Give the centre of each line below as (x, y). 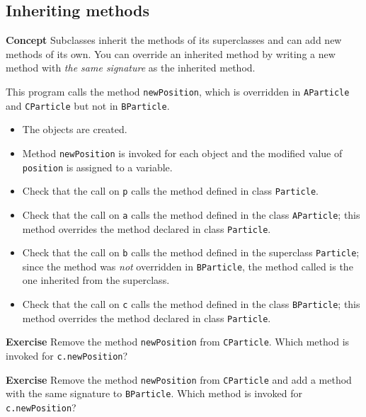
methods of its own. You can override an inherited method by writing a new (171, 53)
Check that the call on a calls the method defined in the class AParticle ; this (191, 214)
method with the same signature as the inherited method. (131, 68)
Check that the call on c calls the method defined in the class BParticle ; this (191, 304)
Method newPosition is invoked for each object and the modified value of (182, 153)
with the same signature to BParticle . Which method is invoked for (154, 393)
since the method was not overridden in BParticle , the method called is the (188, 266)
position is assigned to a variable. (97, 167)
